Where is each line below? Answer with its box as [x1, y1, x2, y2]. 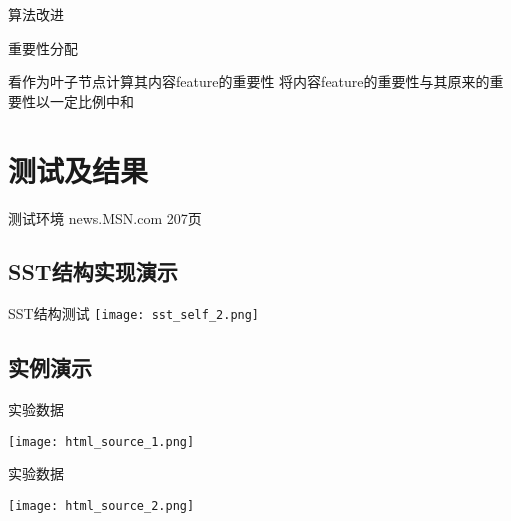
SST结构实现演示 [8, 256, 178, 287]
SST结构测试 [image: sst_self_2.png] [8, 303, 260, 324]
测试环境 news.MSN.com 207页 [8, 207, 202, 228]
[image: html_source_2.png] [8, 499, 195, 513]
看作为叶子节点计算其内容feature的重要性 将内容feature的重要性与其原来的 [8, 71, 490, 92]
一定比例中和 [49, 90, 134, 111]
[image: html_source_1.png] [8, 434, 195, 449]
